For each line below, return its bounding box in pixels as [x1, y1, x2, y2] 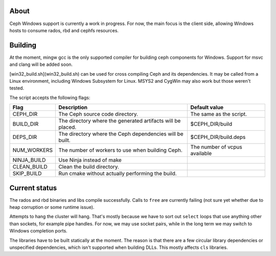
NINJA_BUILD [12, 156, 46, 164]
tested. [9, 85, 25, 91]
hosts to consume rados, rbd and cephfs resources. [9, 27, 119, 33]
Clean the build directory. [58, 164, 120, 171]
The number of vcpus [190, 144, 242, 151]
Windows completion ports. [9, 228, 67, 234]
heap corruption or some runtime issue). [9, 204, 95, 211]
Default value [190, 104, 224, 111]
